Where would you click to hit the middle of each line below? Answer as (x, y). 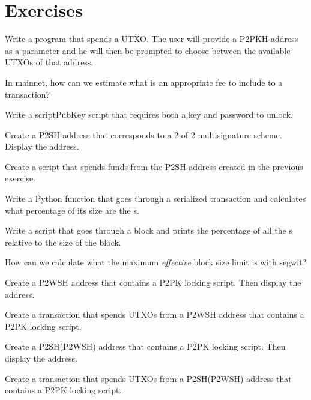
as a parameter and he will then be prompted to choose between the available (148, 50)
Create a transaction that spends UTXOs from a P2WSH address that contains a (155, 314)
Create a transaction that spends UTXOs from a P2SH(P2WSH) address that (148, 378)
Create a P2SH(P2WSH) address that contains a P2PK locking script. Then (145, 346)
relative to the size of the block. (63, 242)
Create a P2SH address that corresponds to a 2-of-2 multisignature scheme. (143, 134)
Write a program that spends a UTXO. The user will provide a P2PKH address (152, 39)
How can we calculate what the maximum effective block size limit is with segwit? (156, 262)
